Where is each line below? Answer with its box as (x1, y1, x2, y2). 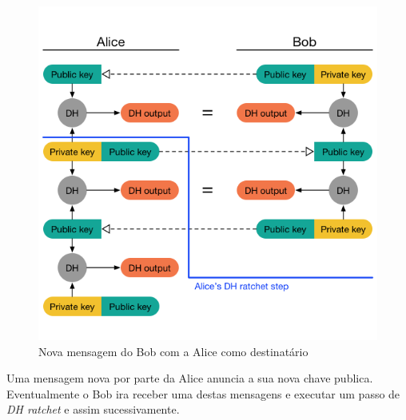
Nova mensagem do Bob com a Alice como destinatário (38, 343, 308, 359)
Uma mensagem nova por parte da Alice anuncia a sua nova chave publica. (6, 370, 373, 386)
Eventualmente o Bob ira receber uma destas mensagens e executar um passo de (6, 385, 400, 402)
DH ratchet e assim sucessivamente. (6, 401, 180, 418)
